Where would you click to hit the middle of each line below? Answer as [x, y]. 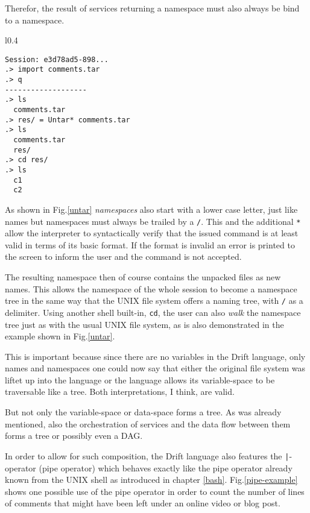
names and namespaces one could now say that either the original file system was [155, 368]
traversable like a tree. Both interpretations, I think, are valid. [120, 392]
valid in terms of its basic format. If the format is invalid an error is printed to [150, 244]
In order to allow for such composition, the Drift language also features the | [147, 455]
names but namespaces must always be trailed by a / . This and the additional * [153, 221]
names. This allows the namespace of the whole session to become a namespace [151, 288]
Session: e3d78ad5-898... [57, 59]
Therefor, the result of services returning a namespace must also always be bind [152, 8]
